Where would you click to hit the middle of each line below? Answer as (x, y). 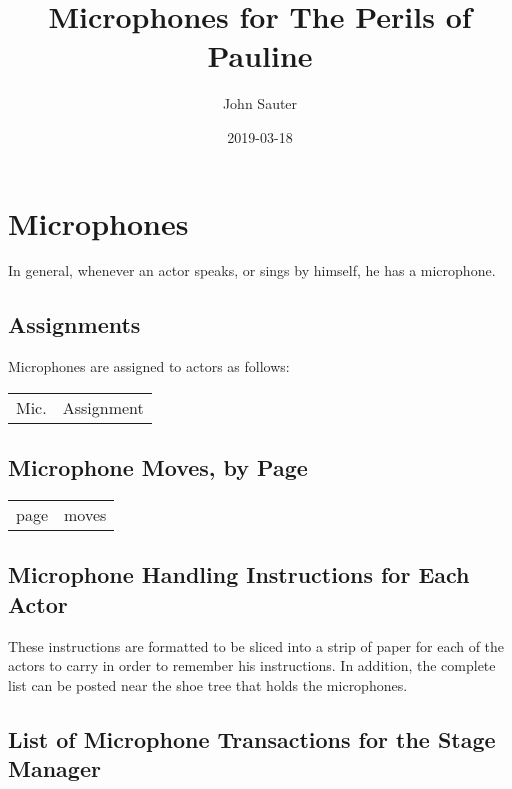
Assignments (74, 324)
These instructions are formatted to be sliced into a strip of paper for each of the (256, 645)
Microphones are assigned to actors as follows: (149, 366)
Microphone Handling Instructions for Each (239, 574)
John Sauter (260, 103)
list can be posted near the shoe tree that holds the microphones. (208, 684)
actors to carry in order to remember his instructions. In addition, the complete (252, 665)
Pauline (260, 55)
